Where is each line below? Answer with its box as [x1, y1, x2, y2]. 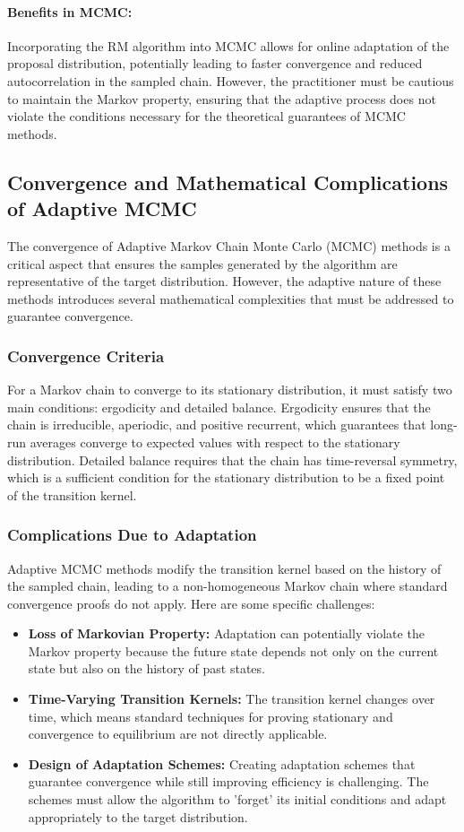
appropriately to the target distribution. [28, 807, 248, 826]
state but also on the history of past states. [28, 659, 265, 678]
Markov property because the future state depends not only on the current [28, 641, 439, 660]
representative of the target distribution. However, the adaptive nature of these [7, 272, 442, 290]
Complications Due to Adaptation [7, 524, 257, 546]
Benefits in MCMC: [7, 2, 133, 21]
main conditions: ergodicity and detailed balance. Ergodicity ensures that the [7, 397, 431, 416]
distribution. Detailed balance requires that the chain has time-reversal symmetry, [7, 450, 458, 469]
